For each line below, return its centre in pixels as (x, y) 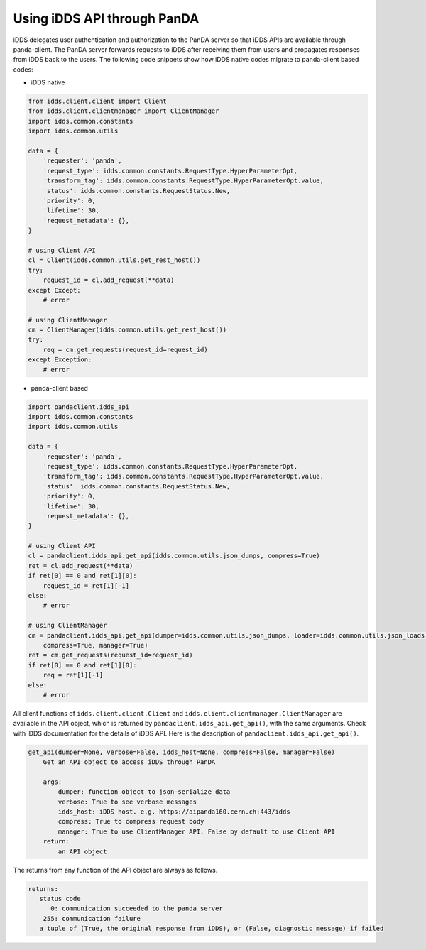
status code (60, 899)
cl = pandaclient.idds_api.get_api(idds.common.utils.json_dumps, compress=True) (174, 556)
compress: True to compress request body (131, 821)
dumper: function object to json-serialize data (144, 792)
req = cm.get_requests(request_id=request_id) (126, 349)
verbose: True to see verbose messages (127, 802)
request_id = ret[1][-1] (86, 585)
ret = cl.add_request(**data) (81, 566)
